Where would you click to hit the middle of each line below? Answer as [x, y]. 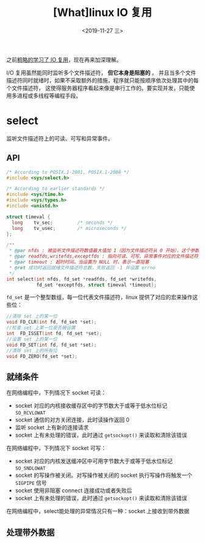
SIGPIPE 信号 [31, 483]
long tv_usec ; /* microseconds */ [69, 228]
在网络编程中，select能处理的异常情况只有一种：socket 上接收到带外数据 [98, 511]
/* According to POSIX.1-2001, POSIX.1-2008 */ [68, 172]
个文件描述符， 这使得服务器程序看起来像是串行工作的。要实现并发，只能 [98, 88]
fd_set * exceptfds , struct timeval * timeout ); [96, 285]
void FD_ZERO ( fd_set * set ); [42, 356]
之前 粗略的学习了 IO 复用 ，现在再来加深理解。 [64, 59]
